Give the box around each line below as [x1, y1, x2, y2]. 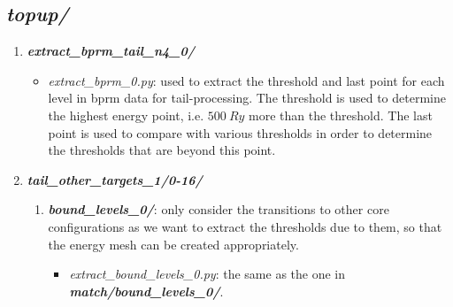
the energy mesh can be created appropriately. [48, 234, 299, 253]
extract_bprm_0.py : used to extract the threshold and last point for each [48, 71, 445, 89]
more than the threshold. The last [249, 105, 433, 124]
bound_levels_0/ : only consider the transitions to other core [48, 200, 389, 219]
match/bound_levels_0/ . [69, 281, 224, 300]
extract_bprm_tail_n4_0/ [27, 42, 195, 60]
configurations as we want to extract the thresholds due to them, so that [48, 217, 442, 235]
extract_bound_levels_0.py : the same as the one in [69, 265, 346, 283]
